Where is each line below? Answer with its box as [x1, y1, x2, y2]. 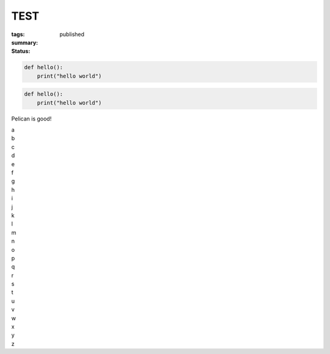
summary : [11, 39, 38, 46]
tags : [11, 31, 25, 38]
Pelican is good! [11, 115, 52, 122]
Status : [11, 48, 31, 55]
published [59, 31, 85, 38]
